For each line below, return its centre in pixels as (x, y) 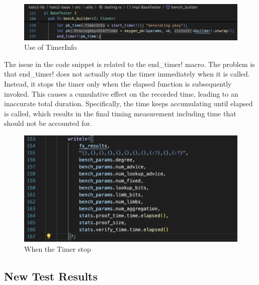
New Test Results (51, 276)
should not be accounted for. (48, 123)
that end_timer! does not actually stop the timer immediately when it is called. (127, 74)
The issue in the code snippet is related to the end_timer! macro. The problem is (129, 64)
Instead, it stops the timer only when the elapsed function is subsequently (118, 84)
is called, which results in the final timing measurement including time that (120, 113)
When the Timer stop (58, 248)
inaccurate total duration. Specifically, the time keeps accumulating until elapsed (128, 103)
